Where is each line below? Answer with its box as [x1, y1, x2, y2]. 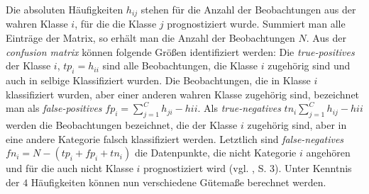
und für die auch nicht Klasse [6, 161, 133, 176]
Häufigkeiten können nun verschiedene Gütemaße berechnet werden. [31, 174, 326, 189]
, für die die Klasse [75, 16, 157, 31]
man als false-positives [6, 101, 102, 115]
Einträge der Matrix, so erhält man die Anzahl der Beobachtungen [6, 30, 295, 45]
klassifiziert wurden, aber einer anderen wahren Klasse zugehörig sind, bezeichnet [6, 86, 360, 101]
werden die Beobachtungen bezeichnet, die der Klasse [6, 118, 238, 132]
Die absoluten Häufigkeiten [6, 2, 123, 16]
